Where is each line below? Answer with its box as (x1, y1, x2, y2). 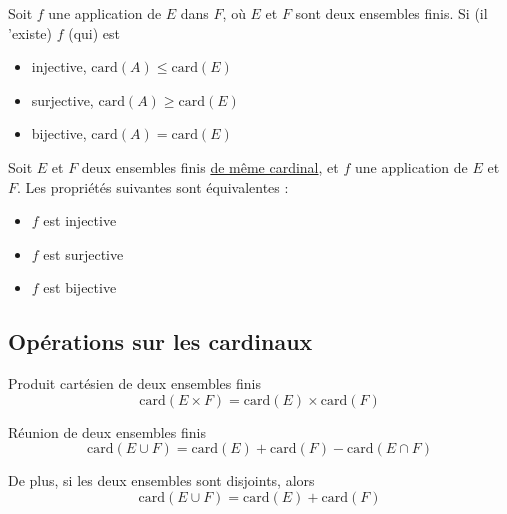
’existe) (8, 22, 53, 43)
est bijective (43, 277, 117, 298)
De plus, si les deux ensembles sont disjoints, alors (8, 470, 315, 491)
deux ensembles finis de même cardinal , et (81, 156, 339, 177)
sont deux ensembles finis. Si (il (295, 3, 488, 23)
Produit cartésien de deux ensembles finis (8, 373, 261, 394)
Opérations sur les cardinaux (8, 326, 313, 357)
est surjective (43, 243, 124, 264)
